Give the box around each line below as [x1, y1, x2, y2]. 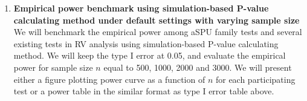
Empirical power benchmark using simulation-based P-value [13, 2, 269, 14]
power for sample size [13, 60, 93, 73]
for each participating [215, 73, 296, 85]
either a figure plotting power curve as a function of [13, 73, 205, 85]
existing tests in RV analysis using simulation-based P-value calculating [13, 37, 279, 50]
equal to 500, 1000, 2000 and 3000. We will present [103, 60, 292, 73]
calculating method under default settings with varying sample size [13, 13, 300, 26]
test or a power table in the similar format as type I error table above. [13, 85, 274, 97]
